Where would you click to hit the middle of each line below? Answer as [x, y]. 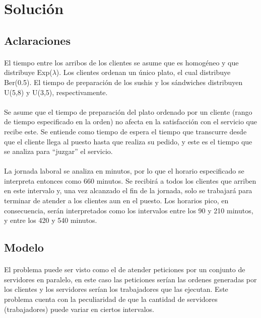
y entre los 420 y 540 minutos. [51, 220]
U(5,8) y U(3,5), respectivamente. [56, 92]
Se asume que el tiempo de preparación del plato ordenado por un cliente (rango [128, 111]
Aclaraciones [37, 40]
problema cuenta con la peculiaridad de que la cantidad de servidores [111, 299]
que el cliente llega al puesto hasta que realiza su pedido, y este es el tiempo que [128, 141]
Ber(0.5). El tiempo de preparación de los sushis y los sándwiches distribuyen [123, 82]
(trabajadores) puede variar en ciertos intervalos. [79, 309]
